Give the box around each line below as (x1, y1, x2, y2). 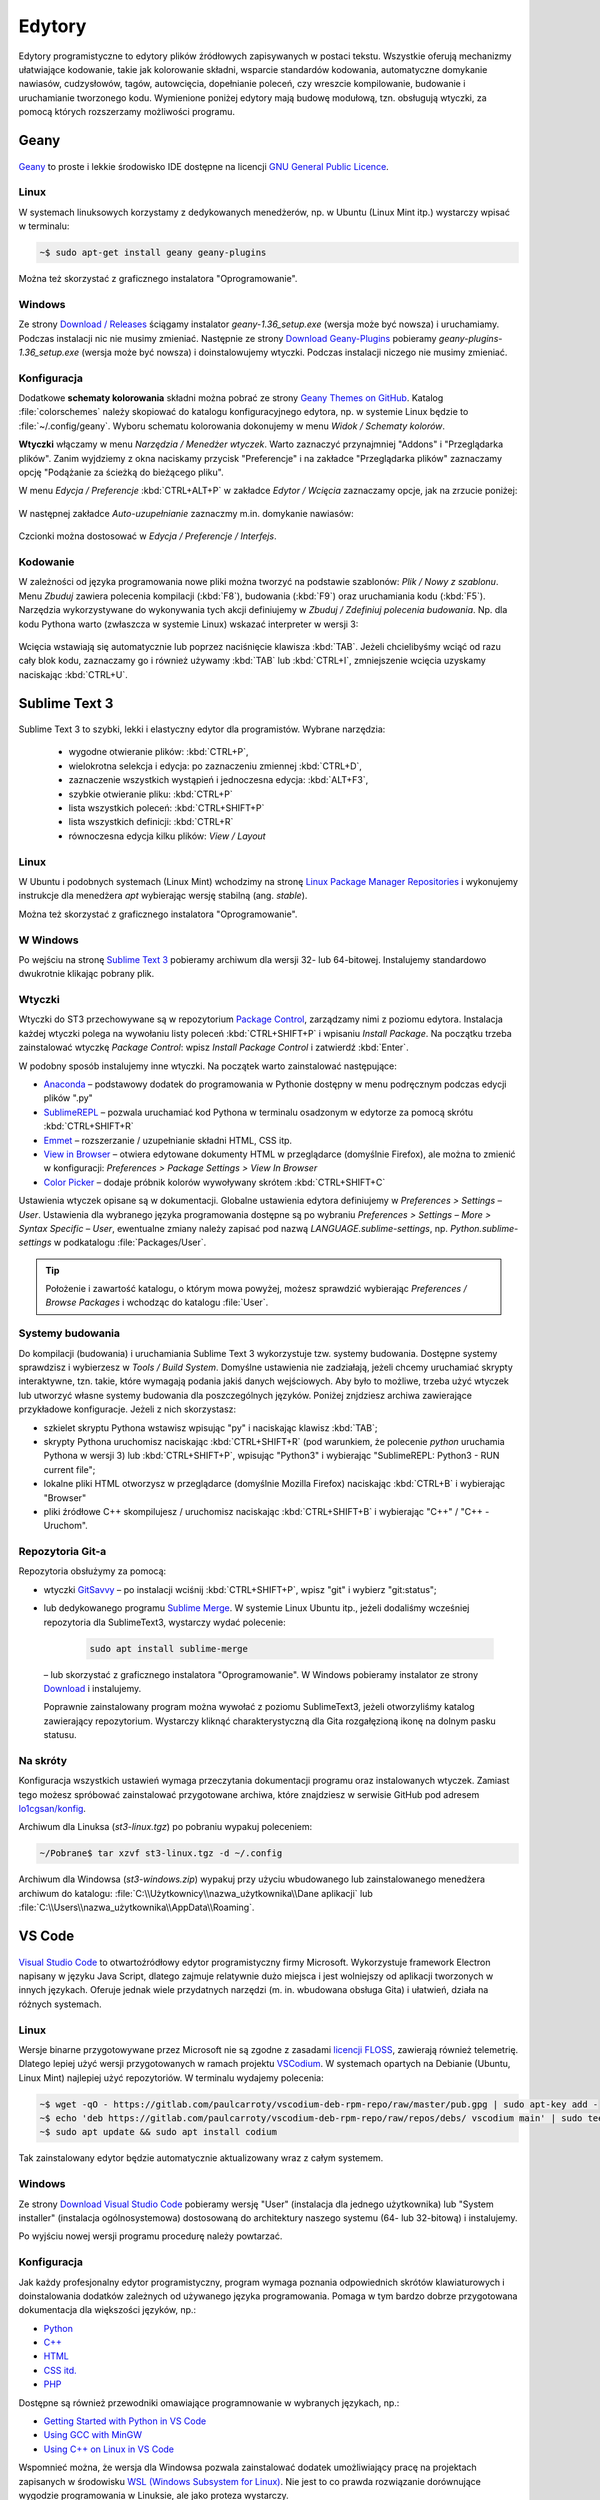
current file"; (43, 1463, 96, 1475)
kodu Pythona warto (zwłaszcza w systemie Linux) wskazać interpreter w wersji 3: (18, 618, 359, 630)
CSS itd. (43, 2364, 77, 2376)
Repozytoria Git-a (18, 1545, 107, 1559)
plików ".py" (43, 1092, 94, 1104)
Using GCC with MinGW (43, 2429, 143, 2441)
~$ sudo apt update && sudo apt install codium (39, 2126, 277, 2138)
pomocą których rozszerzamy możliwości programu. (18, 106, 235, 118)
